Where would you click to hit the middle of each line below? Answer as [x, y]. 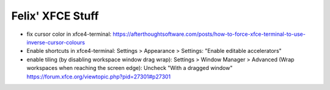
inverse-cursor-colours [56, 42]
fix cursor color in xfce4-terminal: [69, 34]
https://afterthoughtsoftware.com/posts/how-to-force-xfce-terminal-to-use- [209, 34]
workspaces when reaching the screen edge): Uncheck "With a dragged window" [130, 68]
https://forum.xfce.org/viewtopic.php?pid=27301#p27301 [99, 77]
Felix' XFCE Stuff [55, 16]
